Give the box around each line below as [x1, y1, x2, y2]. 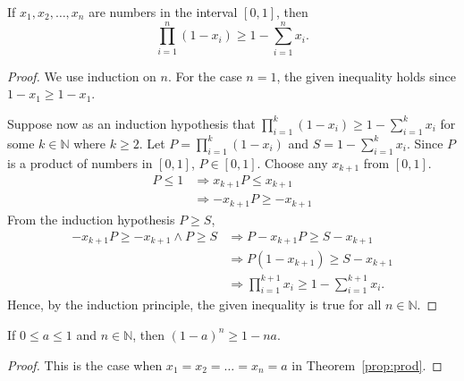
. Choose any [257, 153, 328, 172]
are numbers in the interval [89, 3, 238, 21]
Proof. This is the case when [7, 355, 163, 374]
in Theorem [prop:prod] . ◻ [291, 355, 443, 374]
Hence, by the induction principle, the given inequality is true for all [7, 295, 382, 314]
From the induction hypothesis [7, 209, 175, 228]
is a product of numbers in [7, 153, 153, 172]
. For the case [167, 66, 242, 85]
